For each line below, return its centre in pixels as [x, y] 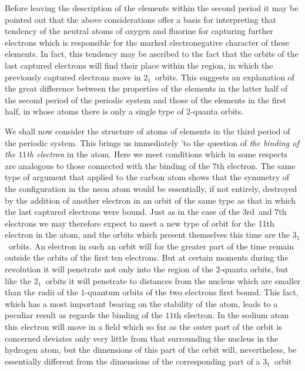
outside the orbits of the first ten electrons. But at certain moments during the [147, 257]
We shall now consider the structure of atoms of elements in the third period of [148, 131]
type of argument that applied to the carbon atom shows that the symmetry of [147, 177]
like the [18, 280]
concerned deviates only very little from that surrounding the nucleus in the [142, 338]
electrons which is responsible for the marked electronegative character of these [147, 42]
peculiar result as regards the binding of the [84, 315]
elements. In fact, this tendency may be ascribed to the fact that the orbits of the [152, 54]
